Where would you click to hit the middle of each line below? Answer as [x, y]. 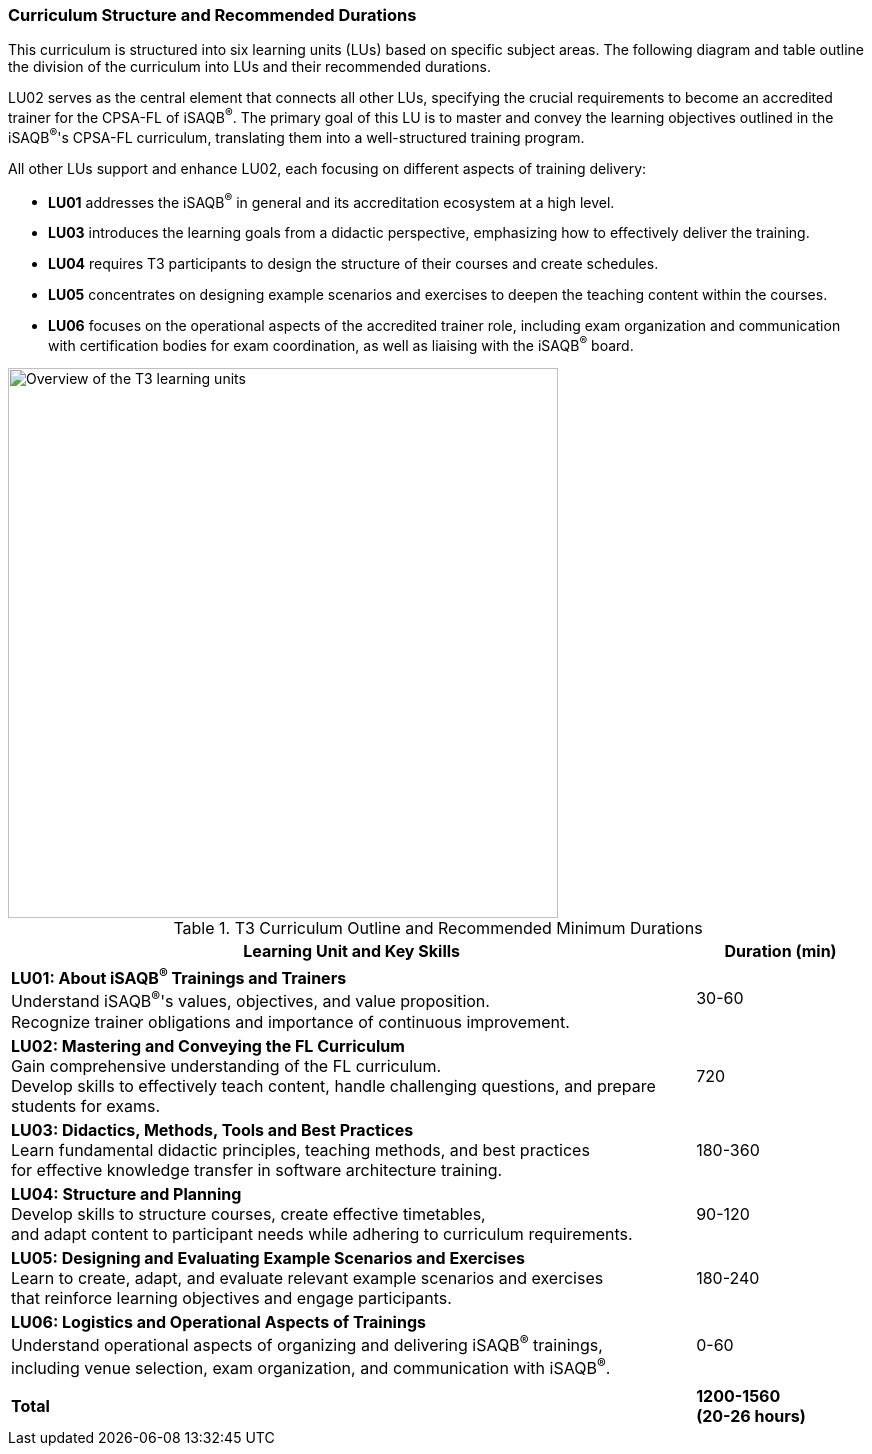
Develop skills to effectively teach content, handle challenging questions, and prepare [333, 1085]
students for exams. [86, 1105]
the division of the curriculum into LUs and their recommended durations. [249, 67]
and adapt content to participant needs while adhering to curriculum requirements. [322, 1233]
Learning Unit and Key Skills [352, 951]
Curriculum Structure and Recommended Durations [212, 15]
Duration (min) [780, 951]
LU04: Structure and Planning [126, 1193]
